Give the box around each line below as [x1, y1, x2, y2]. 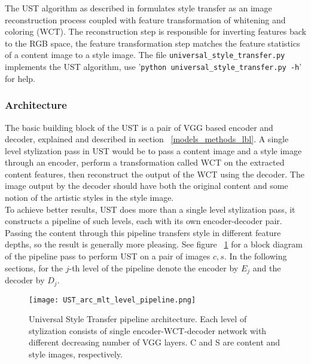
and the [252, 261, 281, 274]
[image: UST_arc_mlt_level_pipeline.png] [29, 295, 196, 304]
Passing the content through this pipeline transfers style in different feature [5, 226, 281, 238]
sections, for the [5, 261, 63, 274]
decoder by [5, 274, 45, 286]
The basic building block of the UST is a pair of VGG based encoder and [5, 121, 273, 133]
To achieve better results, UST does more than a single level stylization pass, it [5, 203, 295, 215]
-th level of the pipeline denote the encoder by [69, 261, 239, 274]
